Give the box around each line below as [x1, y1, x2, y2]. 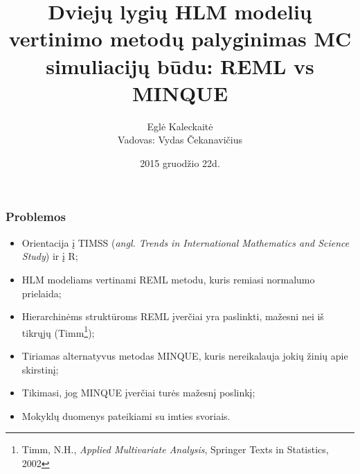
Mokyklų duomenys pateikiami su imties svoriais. [21, 408, 231, 423]
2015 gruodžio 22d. [140, 155, 220, 170]
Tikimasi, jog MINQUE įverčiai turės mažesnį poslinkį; [21, 385, 255, 400]
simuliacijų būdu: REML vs [46, 51, 314, 80]
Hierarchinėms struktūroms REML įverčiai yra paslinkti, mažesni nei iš [21, 309, 324, 324]
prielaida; [21, 286, 62, 300]
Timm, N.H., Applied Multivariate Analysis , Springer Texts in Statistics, [21, 442, 329, 457]
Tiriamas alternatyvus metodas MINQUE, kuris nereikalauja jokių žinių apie [21, 348, 348, 362]
